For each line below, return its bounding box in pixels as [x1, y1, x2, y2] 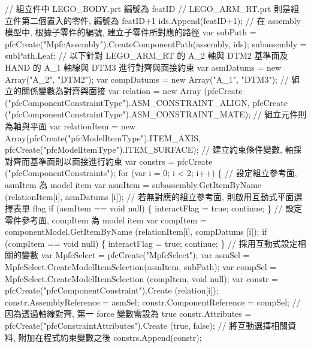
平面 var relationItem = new [29, 119, 135, 132]
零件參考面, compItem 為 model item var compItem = [5, 213, 207, 226]
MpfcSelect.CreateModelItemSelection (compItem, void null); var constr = [5, 272, 278, 285]
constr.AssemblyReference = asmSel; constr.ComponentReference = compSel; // [5, 295, 301, 308]
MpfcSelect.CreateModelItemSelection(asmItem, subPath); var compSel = [5, 261, 277, 273]
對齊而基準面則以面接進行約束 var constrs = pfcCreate [5, 155, 213, 167]
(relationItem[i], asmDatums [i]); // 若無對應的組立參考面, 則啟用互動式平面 [5, 190, 294, 202]
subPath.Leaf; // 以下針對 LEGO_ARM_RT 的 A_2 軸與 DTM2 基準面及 [5, 49, 288, 62]
